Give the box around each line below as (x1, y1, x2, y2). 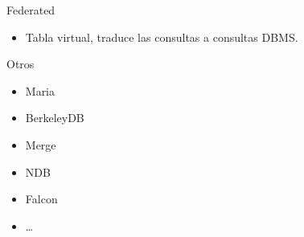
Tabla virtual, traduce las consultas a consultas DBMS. (25, 28, 298, 45)
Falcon (25, 190, 58, 207)
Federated (6, 2, 55, 18)
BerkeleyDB (25, 109, 84, 126)
